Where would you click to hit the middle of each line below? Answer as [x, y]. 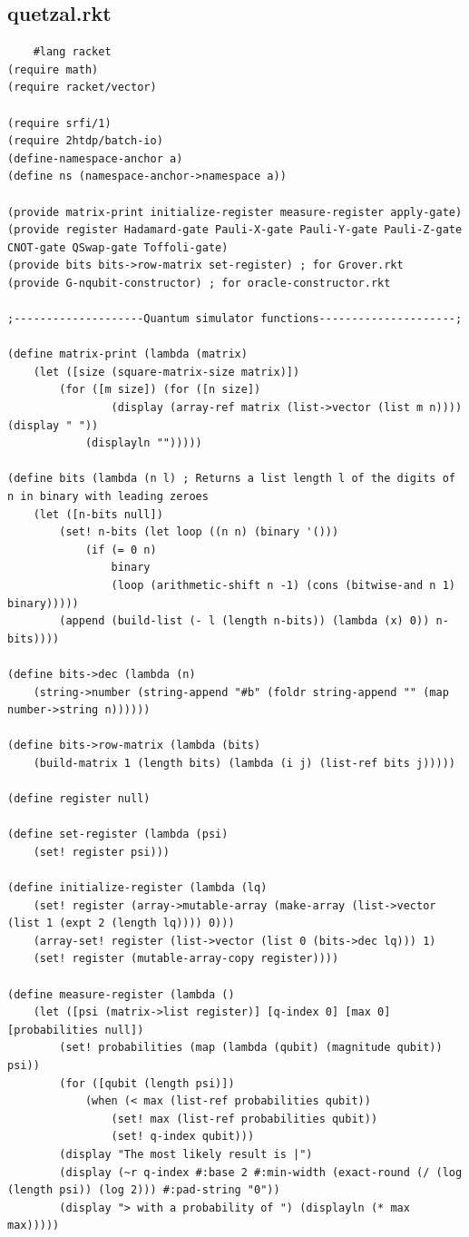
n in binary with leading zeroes [108, 497]
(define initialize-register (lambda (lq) [137, 888]
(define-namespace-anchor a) [95, 158]
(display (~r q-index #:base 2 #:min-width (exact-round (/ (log [261, 1172]
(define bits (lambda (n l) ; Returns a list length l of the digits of [231, 479]
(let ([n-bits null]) [98, 514]
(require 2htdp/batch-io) [85, 141]
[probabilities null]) [76, 1030]
